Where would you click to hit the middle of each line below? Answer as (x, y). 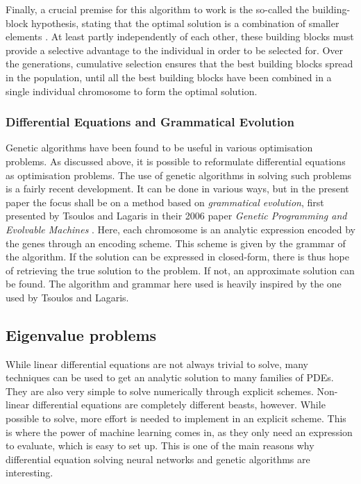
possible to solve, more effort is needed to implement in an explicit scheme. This (176, 418)
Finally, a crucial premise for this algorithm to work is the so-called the (158, 9)
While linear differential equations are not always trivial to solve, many (157, 364)
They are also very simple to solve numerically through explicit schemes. (160, 391)
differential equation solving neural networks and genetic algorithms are (158, 459)
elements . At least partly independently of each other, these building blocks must (180, 36)
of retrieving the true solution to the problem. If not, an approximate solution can (180, 270)
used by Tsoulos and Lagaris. (67, 297)
